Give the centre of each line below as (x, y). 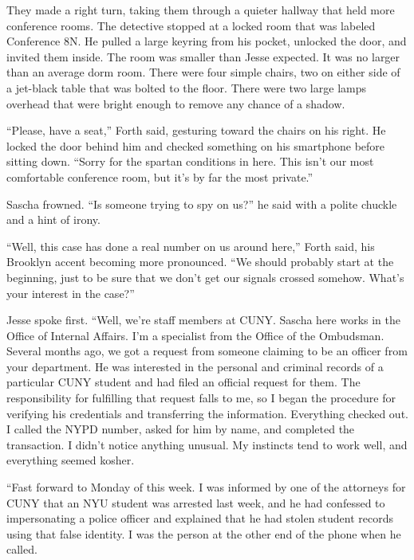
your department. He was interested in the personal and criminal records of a (195, 366)
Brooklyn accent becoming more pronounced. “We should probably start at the (200, 262)
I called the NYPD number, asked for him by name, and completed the (181, 429)
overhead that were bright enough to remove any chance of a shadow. (176, 103)
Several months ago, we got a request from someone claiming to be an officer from (207, 351)
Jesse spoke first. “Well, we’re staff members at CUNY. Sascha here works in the (204, 320)
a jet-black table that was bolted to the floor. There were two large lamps (186, 87)
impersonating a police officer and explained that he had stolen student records (200, 518)
